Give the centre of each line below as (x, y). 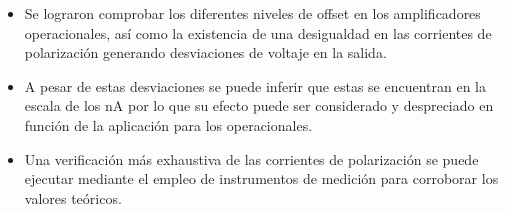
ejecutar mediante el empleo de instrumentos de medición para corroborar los (261, 178)
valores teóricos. (73, 197)
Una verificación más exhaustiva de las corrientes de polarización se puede (251, 158)
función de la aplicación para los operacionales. (168, 124)
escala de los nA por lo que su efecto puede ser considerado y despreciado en (259, 105)
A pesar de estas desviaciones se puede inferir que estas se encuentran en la (255, 85)
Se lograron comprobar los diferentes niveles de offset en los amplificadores (252, 13)
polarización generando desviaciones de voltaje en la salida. (205, 52)
